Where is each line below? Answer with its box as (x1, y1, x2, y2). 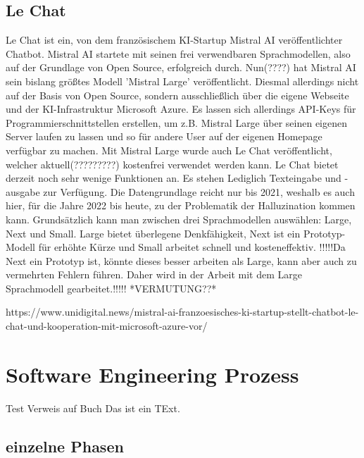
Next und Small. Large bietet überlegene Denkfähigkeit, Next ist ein (6, 225, 301, 240)
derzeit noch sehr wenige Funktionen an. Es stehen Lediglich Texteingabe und (6, 171, 341, 185)
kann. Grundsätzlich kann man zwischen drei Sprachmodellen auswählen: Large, (6, 211, 352, 226)
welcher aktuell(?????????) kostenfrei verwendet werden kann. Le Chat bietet (6, 156, 339, 171)
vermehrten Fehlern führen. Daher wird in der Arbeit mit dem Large (6, 267, 302, 282)
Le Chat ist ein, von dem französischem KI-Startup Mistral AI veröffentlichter (6, 32, 343, 47)
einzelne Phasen (6, 435, 124, 457)
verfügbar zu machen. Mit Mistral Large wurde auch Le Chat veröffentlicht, (6, 142, 332, 157)
